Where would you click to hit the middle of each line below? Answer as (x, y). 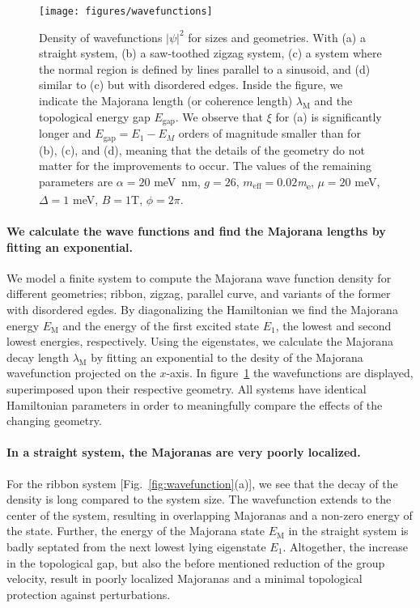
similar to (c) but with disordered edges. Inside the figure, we (191, 85)
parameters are (76, 181)
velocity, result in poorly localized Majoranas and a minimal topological (185, 578)
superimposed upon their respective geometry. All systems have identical (187, 388)
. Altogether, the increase (345, 546)
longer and (65, 133)
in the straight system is (348, 531)
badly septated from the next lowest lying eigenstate (136, 546)
